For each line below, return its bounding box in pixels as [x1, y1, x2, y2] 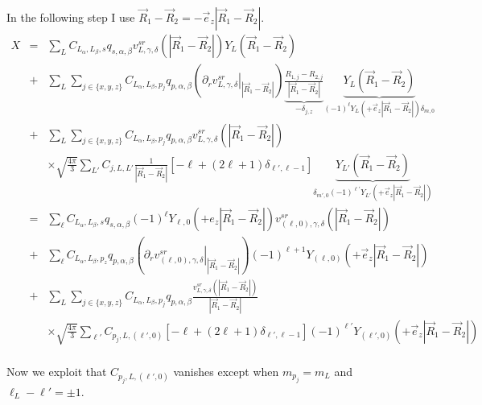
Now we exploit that [6, 362, 107, 379]
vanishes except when [173, 362, 279, 379]
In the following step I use [6, 9, 135, 25]
